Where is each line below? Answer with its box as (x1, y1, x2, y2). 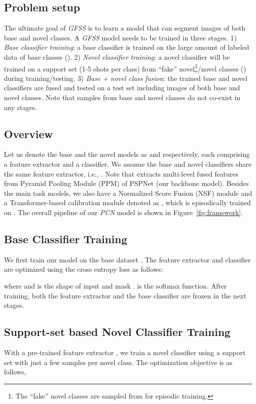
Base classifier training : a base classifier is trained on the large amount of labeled (4, 42, 249, 52)
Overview (4, 126, 53, 141)
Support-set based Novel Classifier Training (4, 324, 231, 339)
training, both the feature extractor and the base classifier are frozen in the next (4, 290, 247, 300)
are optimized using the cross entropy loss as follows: (4, 264, 163, 274)
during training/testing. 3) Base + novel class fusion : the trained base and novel (4, 73, 248, 83)
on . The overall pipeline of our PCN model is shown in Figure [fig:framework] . (4, 207, 243, 217)
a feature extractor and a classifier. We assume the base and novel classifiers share (4, 159, 252, 169)
